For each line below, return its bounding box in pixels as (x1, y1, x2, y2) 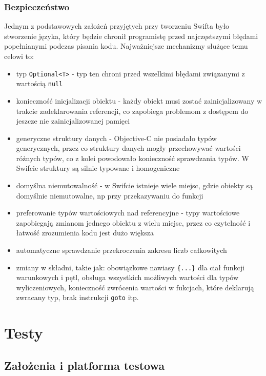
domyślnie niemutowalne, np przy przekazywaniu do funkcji (16, 190, 203, 201)
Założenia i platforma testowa (4, 357, 165, 373)
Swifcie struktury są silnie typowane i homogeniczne (16, 163, 180, 173)
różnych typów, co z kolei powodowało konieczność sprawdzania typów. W (16, 152, 249, 163)
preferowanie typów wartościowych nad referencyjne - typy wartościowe (16, 207, 240, 218)
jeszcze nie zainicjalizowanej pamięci (16, 115, 130, 126)
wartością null (16, 78, 63, 89)
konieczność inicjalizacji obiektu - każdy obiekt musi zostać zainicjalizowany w (16, 95, 262, 106)
